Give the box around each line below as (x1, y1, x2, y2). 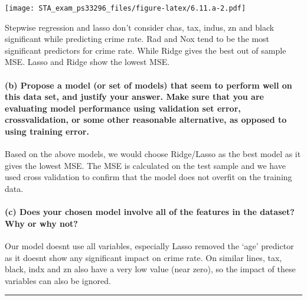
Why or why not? (5, 217, 78, 229)
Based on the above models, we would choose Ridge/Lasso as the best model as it (5, 148, 301, 160)
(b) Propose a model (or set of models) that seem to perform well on (5, 79, 292, 91)
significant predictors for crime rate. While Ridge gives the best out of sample (5, 44, 286, 56)
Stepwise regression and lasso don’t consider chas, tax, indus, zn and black (5, 21, 275, 33)
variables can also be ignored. (5, 274, 111, 286)
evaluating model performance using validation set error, (5, 102, 241, 114)
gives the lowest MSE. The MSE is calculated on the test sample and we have (5, 159, 286, 171)
